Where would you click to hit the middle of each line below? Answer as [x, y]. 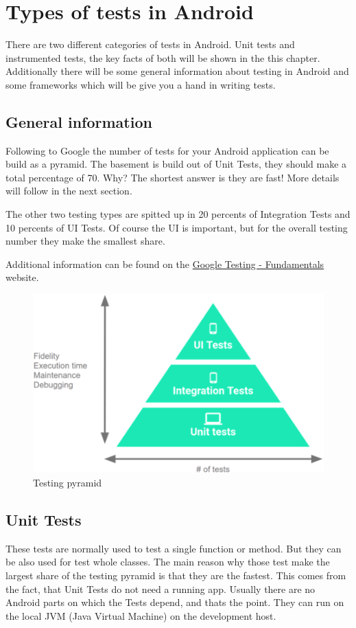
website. [22, 277]
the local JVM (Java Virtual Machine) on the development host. [141, 615]
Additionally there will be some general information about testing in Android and [177, 71]
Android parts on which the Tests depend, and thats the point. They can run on [175, 602]
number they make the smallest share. [85, 241]
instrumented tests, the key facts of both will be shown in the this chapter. [163, 57]
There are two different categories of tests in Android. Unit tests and [150, 44]
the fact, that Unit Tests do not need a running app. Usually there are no [161, 588]
